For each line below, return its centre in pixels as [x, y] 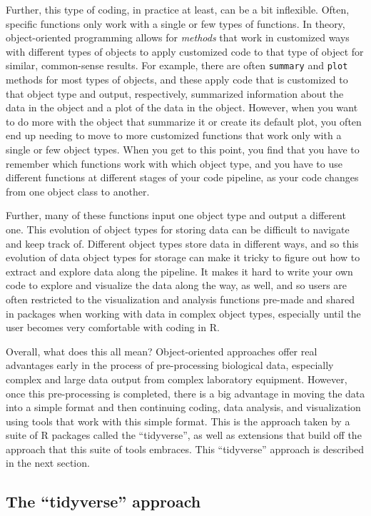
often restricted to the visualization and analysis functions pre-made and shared [181, 299]
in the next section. [48, 463]
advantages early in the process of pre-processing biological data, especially [170, 365]
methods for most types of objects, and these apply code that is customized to [177, 80]
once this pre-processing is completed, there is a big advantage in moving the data [185, 393]
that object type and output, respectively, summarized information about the [175, 93]
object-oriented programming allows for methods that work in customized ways [178, 37]
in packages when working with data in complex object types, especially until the [183, 313]
